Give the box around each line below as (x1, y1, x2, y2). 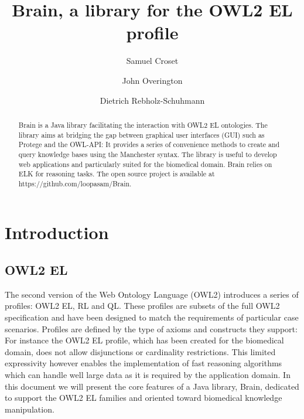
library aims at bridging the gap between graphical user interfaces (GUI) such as (18, 130, 265, 139)
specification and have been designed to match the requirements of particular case (5, 311, 299, 323)
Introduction (5, 220, 109, 244)
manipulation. (5, 403, 54, 415)
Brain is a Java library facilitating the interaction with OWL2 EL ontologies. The (18, 120, 268, 130)
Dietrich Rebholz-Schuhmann (100, 94, 205, 106)
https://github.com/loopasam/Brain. (18, 178, 132, 188)
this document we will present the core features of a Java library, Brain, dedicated (5, 380, 299, 392)
